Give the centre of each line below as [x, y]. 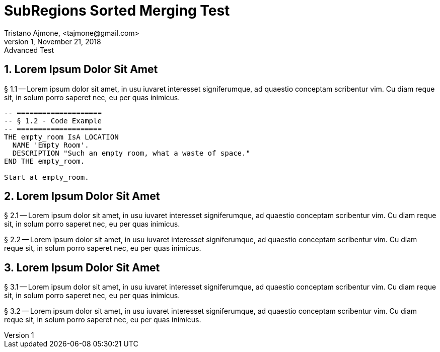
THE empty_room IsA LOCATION [61, 137]
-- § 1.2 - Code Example [53, 121]
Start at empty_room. [47, 177]
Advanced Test [29, 50]
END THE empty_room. [45, 161]
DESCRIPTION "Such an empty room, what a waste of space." [131, 153]
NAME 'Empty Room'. [51, 145]
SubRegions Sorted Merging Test [117, 11]
